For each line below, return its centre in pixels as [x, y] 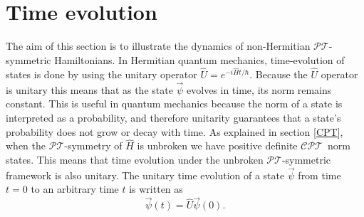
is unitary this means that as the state [89, 89]
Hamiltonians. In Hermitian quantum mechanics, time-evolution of [199, 59]
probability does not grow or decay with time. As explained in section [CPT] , [175, 131]
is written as [156, 189]
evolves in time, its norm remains [259, 89]
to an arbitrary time [75, 189]
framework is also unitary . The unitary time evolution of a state [145, 175]
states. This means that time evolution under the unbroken [135, 159]
